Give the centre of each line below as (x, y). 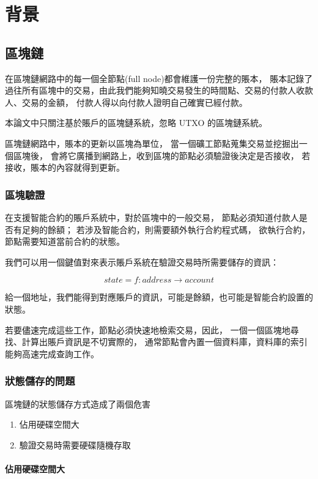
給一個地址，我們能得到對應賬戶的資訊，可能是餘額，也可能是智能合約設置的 (159, 297)
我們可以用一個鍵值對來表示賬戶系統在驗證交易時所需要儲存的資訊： (142, 262)
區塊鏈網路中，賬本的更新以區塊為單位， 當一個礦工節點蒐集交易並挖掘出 (152, 143)
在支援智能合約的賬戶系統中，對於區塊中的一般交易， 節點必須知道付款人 (152, 217)
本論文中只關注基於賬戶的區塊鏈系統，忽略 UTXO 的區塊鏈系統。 (136, 123)
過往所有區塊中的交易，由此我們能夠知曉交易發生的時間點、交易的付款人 (150, 90)
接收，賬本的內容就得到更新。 (65, 167)
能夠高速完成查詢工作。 (52, 353)
